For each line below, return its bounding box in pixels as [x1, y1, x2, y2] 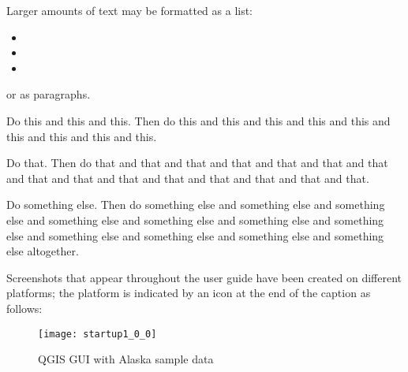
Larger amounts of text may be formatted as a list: [6, 2, 253, 18]
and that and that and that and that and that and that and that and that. [6, 169, 369, 186]
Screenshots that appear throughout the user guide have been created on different [6, 269, 402, 285]
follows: [6, 299, 43, 316]
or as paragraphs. [6, 86, 91, 102]
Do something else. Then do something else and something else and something [6, 196, 385, 213]
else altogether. [6, 243, 79, 259]
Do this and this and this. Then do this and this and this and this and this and [6, 112, 391, 128]
